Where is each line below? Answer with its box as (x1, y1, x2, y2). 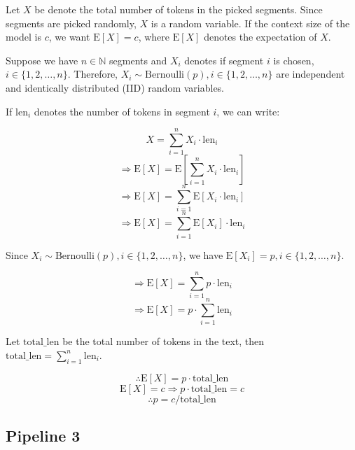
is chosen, (273, 52, 314, 67)
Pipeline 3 (6, 425, 81, 447)
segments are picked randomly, (6, 15, 137, 30)
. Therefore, (67, 66, 118, 81)
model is (6, 29, 42, 44)
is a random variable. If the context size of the (151, 15, 350, 30)
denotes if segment (184, 52, 264, 67)
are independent (276, 66, 345, 81)
